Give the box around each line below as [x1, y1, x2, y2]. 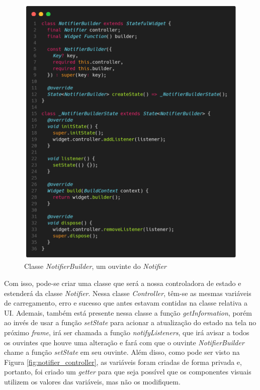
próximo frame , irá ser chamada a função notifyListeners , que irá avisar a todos [4, 327, 249, 337]
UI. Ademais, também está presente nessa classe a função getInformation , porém [4, 307, 252, 318]
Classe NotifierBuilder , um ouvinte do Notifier [24, 261, 167, 271]
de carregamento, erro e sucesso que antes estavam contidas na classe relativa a [4, 298, 248, 308]
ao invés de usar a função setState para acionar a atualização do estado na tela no [4, 317, 256, 328]
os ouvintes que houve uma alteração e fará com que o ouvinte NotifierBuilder [4, 337, 244, 347]
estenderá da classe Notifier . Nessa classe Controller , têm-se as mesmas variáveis [4, 287, 251, 298]
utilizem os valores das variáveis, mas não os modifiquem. [4, 376, 181, 386]
